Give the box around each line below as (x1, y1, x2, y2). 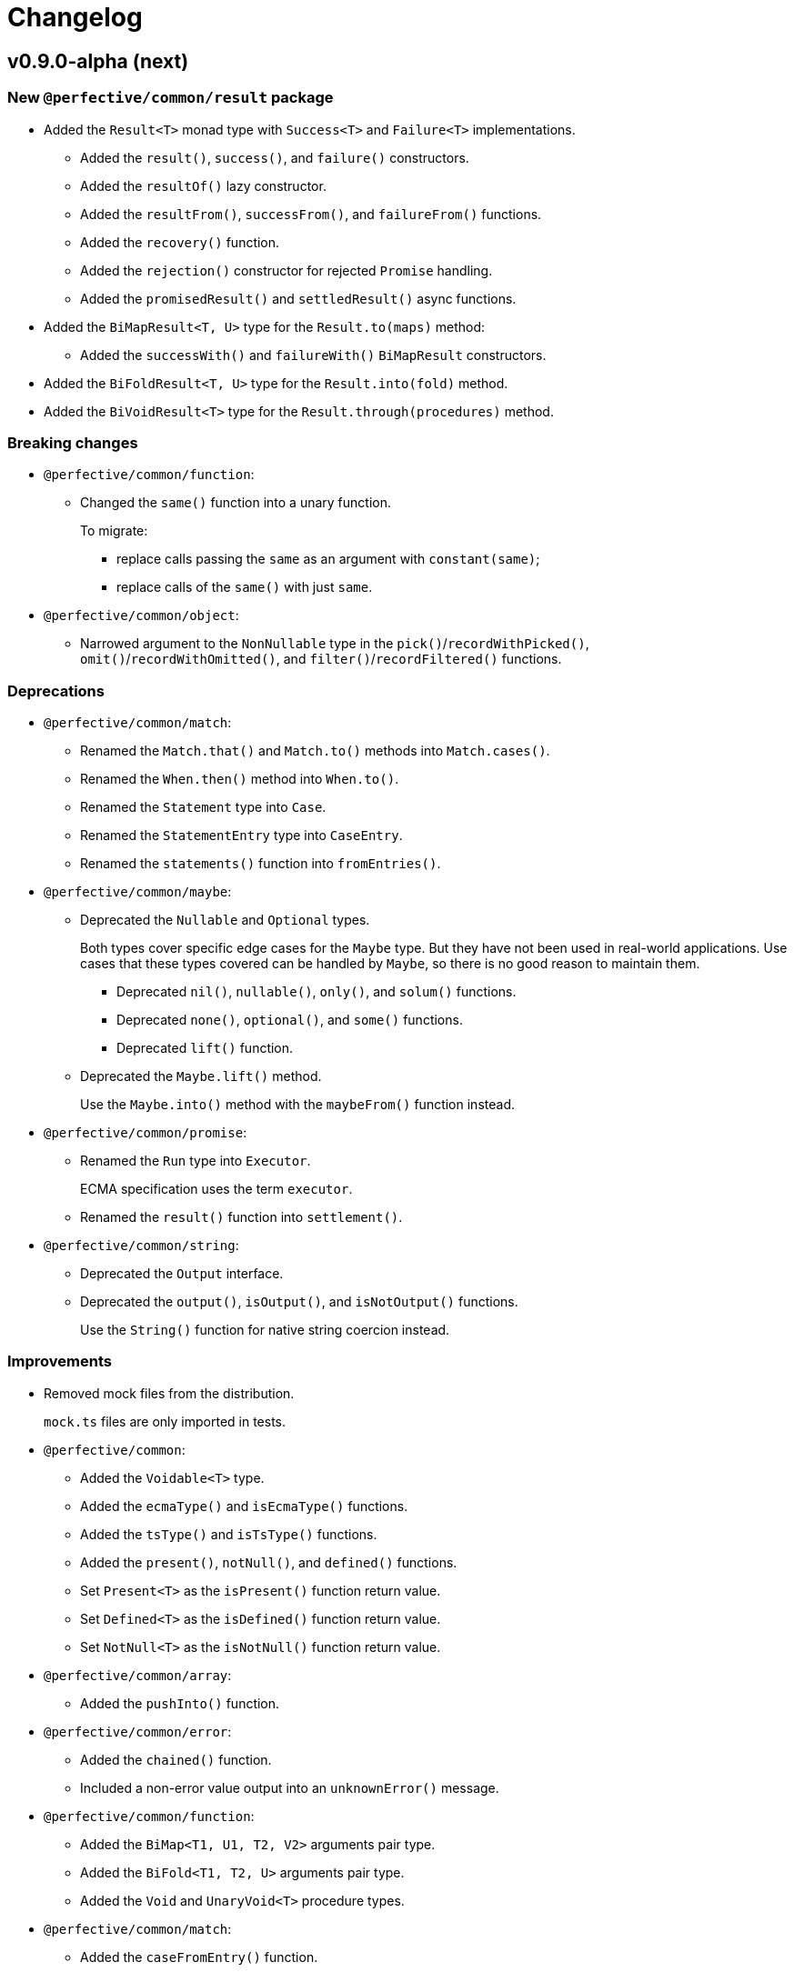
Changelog (7, 2, 143, 33)
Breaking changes (7, 433, 138, 452)
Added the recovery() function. (80, 234, 280, 250)
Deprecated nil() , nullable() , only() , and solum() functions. (116, 984, 517, 1000)
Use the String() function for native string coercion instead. (80, 1322, 450, 1338)
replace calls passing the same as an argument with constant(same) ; (116, 551, 540, 567)
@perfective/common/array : (44, 1667, 232, 1683)
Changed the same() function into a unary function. (80, 495, 392, 511)
